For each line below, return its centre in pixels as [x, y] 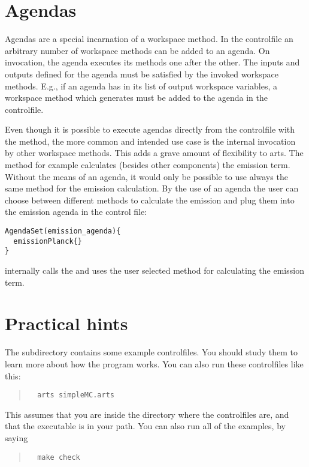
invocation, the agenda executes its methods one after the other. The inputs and [152, 62]
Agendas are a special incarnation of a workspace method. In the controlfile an [149, 39]
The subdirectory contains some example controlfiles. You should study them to [152, 352]
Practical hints [66, 323]
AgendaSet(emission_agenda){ [63, 231]
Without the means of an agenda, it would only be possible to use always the [146, 176]
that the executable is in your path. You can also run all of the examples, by [145, 426]
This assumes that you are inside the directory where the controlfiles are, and [147, 414]
